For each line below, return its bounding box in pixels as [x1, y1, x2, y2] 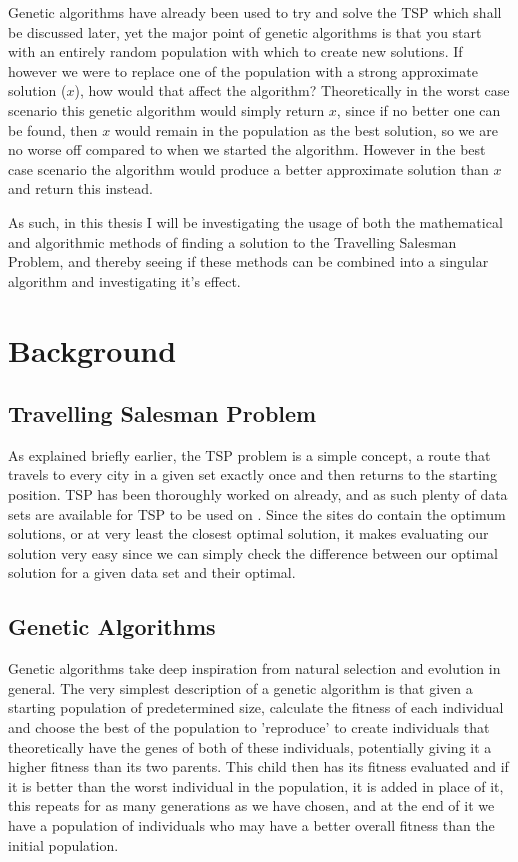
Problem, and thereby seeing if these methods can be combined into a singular [8, 251, 489, 272]
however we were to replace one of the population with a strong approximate [8, 60, 479, 81]
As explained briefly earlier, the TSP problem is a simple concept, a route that [8, 444, 491, 465]
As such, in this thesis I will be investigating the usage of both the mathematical [8, 211, 503, 232]
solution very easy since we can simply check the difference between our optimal [8, 542, 498, 563]
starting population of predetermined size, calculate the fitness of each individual [8, 697, 504, 718]
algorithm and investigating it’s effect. [8, 270, 241, 291]
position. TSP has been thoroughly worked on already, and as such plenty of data [8, 484, 508, 505]
